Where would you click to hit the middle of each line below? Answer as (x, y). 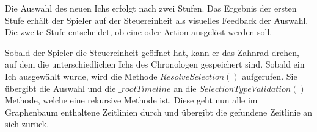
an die (185, 88)
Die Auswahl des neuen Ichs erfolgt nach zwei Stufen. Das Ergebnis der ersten (151, 8)
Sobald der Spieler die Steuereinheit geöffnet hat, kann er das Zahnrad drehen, (152, 52)
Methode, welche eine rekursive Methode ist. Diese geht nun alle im (131, 100)
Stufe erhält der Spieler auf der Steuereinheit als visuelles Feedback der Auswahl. (157, 20)
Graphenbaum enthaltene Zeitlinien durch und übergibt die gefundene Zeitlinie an (159, 112)
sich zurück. (27, 124)
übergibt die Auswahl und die (60, 88)
